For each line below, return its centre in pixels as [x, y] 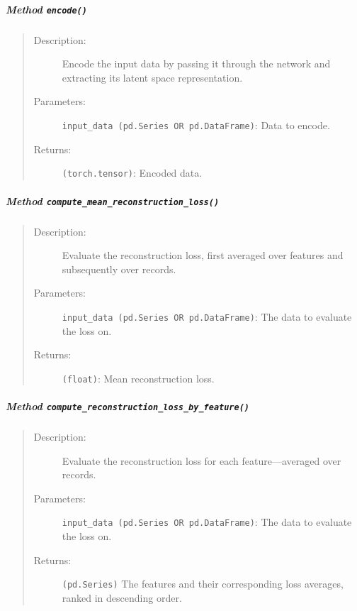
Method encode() [46, 9]
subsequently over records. [119, 269]
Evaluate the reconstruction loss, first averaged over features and [203, 255]
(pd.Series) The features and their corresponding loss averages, [203, 584]
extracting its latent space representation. [152, 77]
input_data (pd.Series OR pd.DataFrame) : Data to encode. [196, 125]
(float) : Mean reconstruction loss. [138, 378]
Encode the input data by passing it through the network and [196, 64]
